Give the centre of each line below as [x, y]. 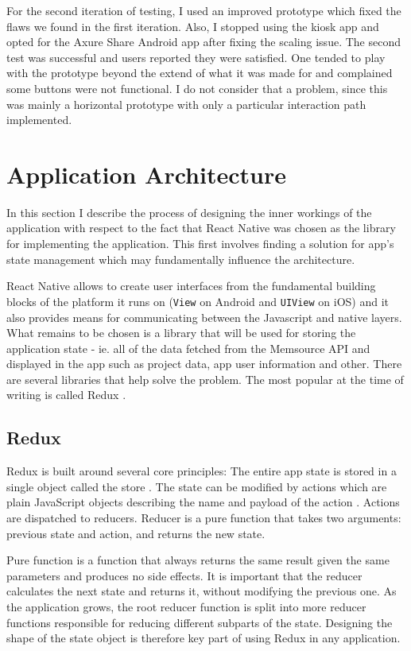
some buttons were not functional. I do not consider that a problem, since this [197, 88]
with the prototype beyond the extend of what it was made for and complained [200, 73]
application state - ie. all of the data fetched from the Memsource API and [188, 348]
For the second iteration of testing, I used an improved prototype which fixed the [204, 10]
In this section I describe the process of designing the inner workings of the [189, 212]
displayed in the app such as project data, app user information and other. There [204, 364]
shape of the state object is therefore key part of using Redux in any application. [204, 638]
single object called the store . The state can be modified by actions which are [197, 486]
